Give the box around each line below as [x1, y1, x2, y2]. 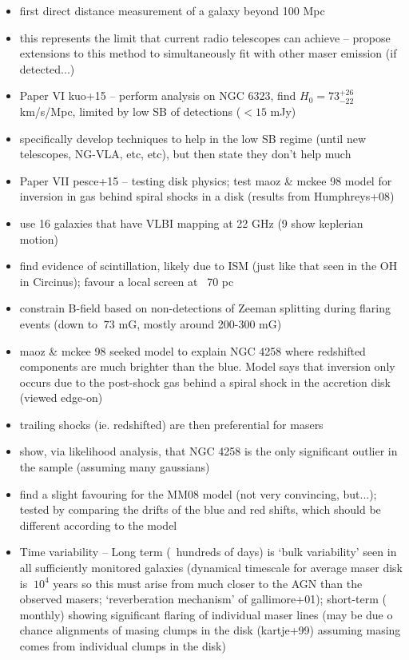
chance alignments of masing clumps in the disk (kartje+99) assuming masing [19, 622, 401, 638]
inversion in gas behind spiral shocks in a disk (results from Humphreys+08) [19, 188, 395, 205]
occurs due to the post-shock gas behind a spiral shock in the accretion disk [19, 373, 391, 390]
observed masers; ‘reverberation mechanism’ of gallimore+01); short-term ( [19, 590, 387, 607]
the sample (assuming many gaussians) [19, 459, 210, 475]
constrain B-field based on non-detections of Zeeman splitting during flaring [19, 300, 391, 316]
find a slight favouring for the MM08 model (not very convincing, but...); [19, 485, 377, 502]
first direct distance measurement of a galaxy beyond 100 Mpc [19, 2, 325, 18]
